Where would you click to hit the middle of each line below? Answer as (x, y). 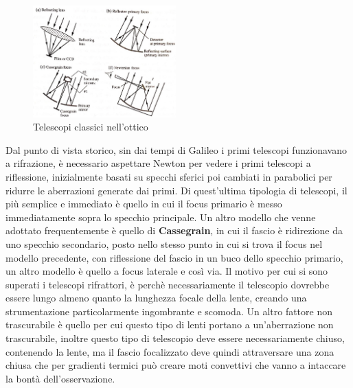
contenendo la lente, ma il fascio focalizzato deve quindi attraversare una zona (170, 351)
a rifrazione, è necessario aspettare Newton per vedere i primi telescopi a (158, 163)
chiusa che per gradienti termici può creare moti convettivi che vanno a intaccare (176, 365)
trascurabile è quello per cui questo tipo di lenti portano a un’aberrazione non (170, 324)
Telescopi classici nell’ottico (91, 127)
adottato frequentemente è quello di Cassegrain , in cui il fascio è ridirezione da (174, 230)
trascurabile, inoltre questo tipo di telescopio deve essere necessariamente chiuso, (175, 338)
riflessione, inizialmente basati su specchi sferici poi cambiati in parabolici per (169, 176)
